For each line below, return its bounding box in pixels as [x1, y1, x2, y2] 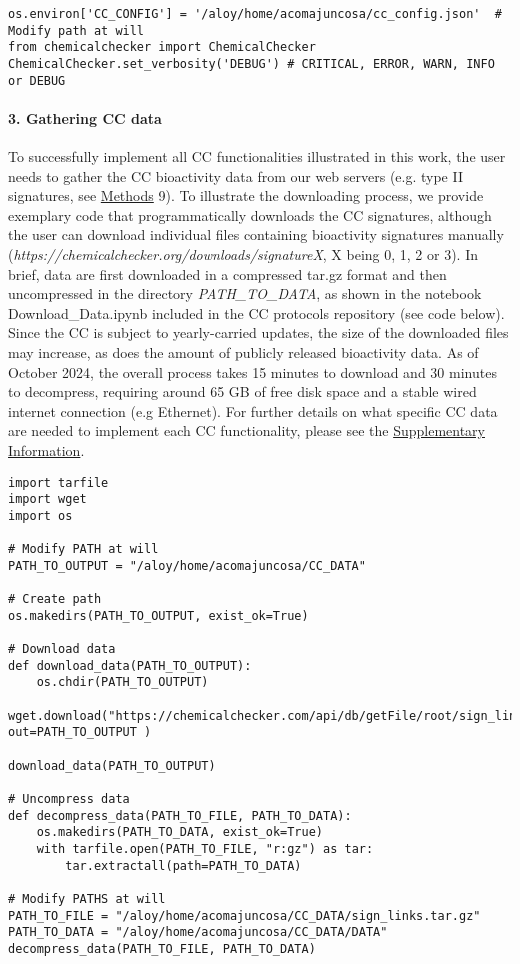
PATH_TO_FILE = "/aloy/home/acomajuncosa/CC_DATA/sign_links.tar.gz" [8, 908, 481, 923]
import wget [8, 492, 87, 507]
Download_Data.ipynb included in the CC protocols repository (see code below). [8, 302, 505, 323]
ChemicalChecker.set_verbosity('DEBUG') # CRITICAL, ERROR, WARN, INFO [8, 56, 495, 71]
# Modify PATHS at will [8, 891, 166, 906]
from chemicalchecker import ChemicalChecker [8, 40, 316, 55]
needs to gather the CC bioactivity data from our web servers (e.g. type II [8, 165, 463, 186]
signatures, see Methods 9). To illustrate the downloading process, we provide [8, 185, 484, 206]
